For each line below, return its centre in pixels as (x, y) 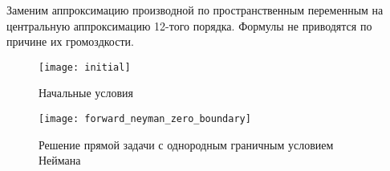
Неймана (60, 160)
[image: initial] (85, 67)
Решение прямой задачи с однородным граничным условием (186, 144)
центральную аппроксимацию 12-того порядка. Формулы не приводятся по (189, 25)
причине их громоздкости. (70, 41)
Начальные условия (86, 93)
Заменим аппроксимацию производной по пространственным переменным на (195, 10)
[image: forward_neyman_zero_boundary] (145, 119)
